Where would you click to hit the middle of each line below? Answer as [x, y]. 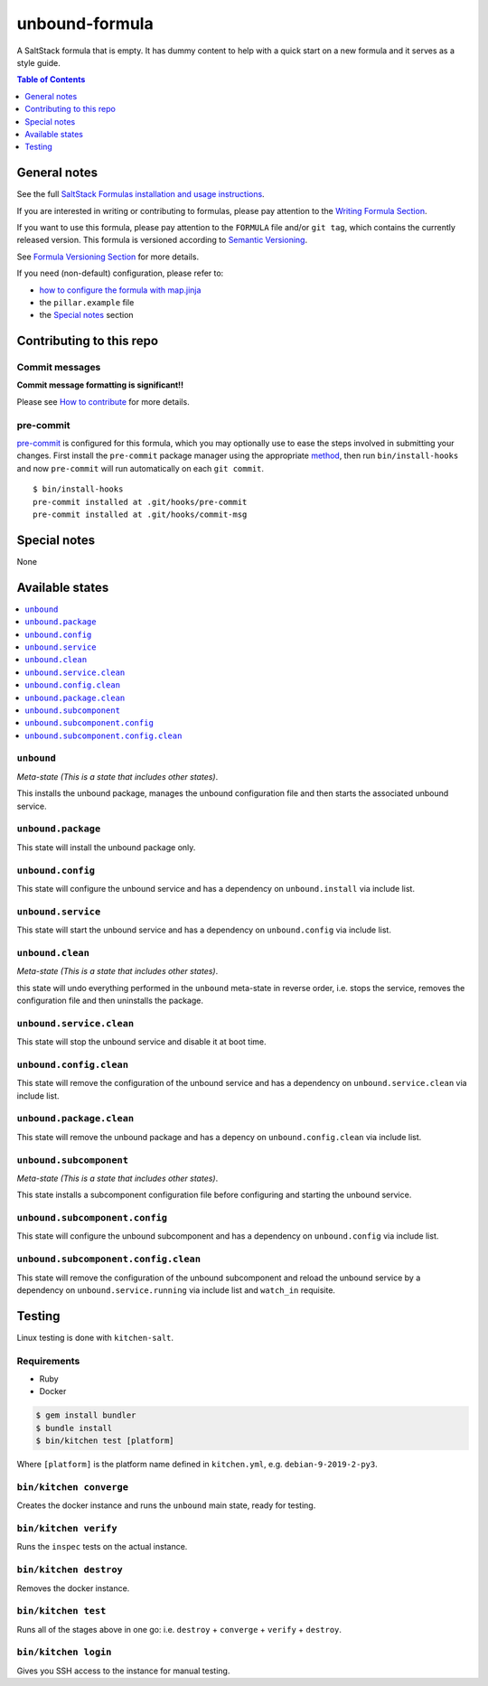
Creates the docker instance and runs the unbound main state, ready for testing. [166, 1505]
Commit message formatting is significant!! [100, 385]
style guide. [38, 62]
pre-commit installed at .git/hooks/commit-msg [140, 514]
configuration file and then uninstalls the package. [110, 1000]
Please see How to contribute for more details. [103, 401]
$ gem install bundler [86, 1415]
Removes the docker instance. [73, 1588]
